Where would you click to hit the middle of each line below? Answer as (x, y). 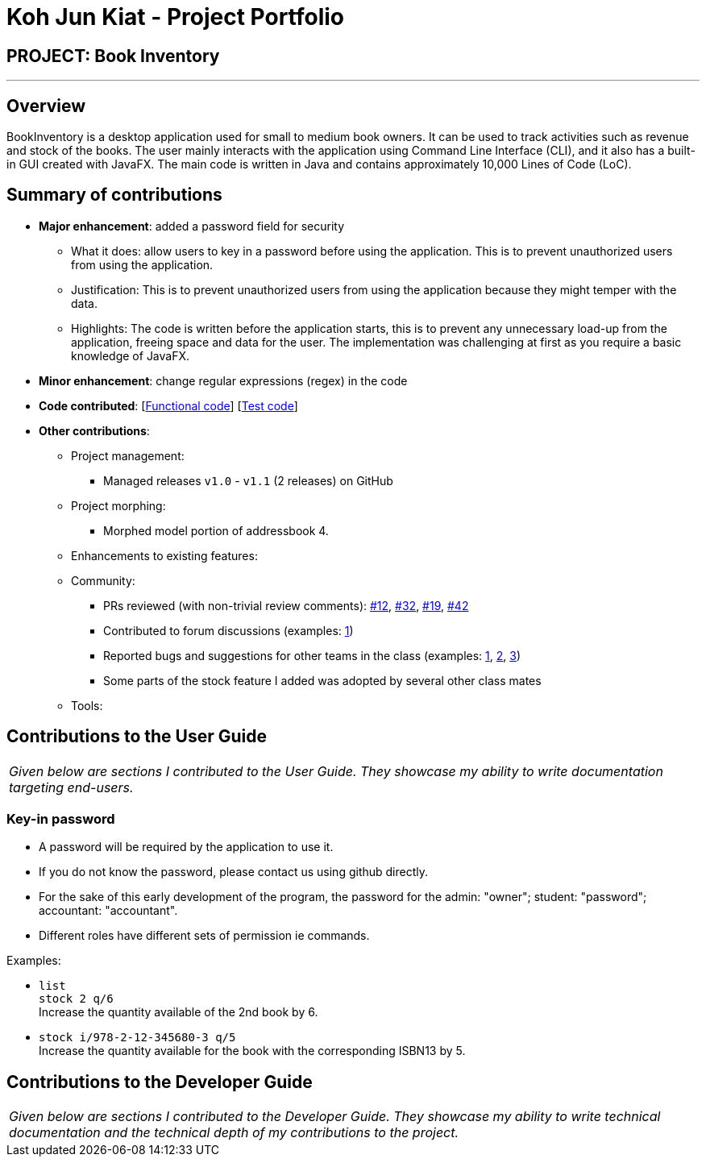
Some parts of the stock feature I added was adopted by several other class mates (322, 680)
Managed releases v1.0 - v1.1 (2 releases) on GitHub (248, 480)
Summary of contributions (114, 195)
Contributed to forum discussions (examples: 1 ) (228, 630)
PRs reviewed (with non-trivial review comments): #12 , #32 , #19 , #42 (286, 605)
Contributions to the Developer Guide (160, 1082)
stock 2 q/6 (76, 999)
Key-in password (61, 819)
